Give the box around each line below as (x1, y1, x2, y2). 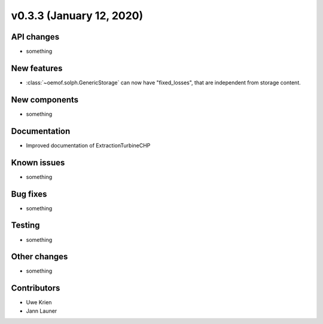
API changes (11, 32, 60, 42)
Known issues (11, 158, 65, 168)
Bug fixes (11, 189, 47, 199)
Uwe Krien (26, 299, 52, 306)
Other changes (11, 252, 68, 262)
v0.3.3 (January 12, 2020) (11, 9, 144, 22)
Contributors (11, 283, 60, 293)
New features (11, 63, 63, 73)
